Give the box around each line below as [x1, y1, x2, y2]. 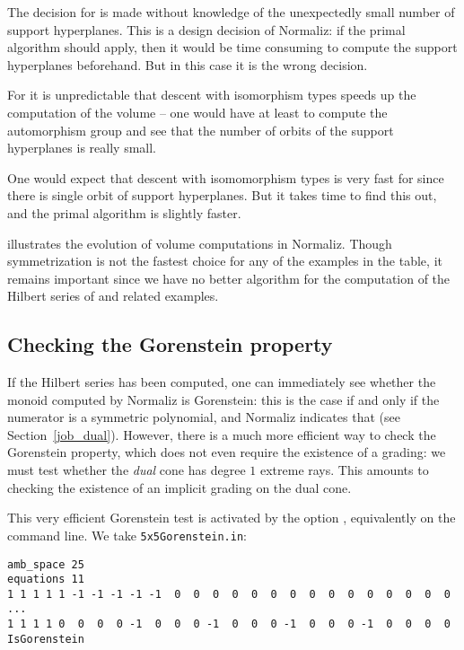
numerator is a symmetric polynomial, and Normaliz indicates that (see [7, 408, 400, 426]
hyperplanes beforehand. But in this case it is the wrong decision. [7, 55, 368, 74]
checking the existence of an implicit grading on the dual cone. [7, 478, 352, 496]
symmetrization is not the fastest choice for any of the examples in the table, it [7, 251, 442, 270]
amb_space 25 [7, 558, 84, 571]
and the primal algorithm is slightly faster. [7, 203, 241, 222]
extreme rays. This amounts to [259, 461, 429, 479]
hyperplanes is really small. [7, 138, 156, 157]
